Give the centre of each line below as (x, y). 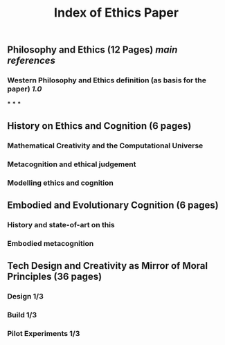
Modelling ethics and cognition (61, 183)
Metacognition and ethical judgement (72, 164)
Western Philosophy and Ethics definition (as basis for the (107, 80)
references (31, 61)
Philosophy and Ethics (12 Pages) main (92, 50)
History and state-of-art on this (61, 224)
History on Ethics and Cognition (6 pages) (99, 126)
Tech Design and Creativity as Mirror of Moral (108, 266)
